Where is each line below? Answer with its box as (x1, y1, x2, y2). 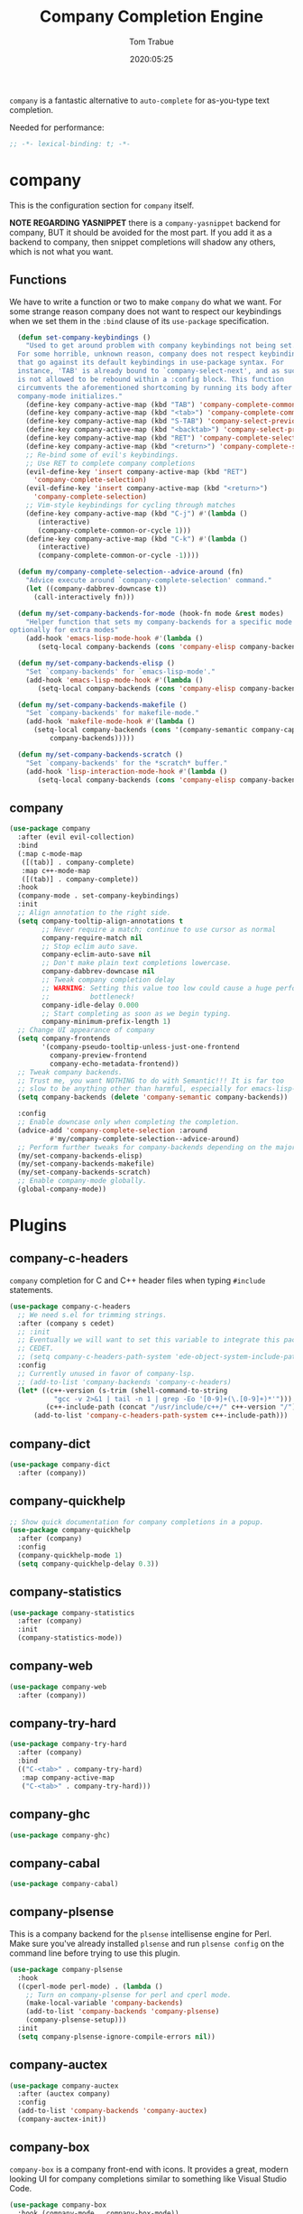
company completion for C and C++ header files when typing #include (9, 1275, 266, 1286)
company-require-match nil (41, 933, 143, 943)
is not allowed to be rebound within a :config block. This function (17, 375, 284, 384)
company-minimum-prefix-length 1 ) (41, 1018, 171, 1027)
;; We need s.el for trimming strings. (17, 1310, 168, 1319)
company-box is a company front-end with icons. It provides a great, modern (9, 2163, 289, 2174)
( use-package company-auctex (9, 2081, 119, 2090)
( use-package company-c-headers (9, 1302, 131, 1311)
